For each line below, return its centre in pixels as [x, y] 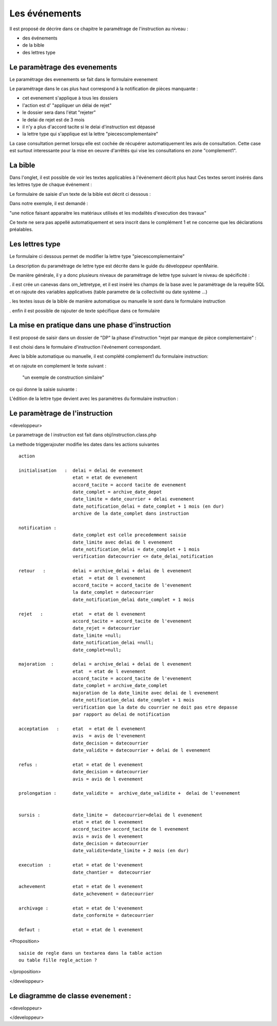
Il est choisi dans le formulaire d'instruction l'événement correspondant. [85, 347]
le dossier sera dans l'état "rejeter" [59, 112]
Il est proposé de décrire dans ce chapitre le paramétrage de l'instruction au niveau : [99, 29]
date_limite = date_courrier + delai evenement [133, 499]
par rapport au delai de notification [121, 715]
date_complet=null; [97, 650]
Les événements [45, 13]
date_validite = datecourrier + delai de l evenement [142, 750]
